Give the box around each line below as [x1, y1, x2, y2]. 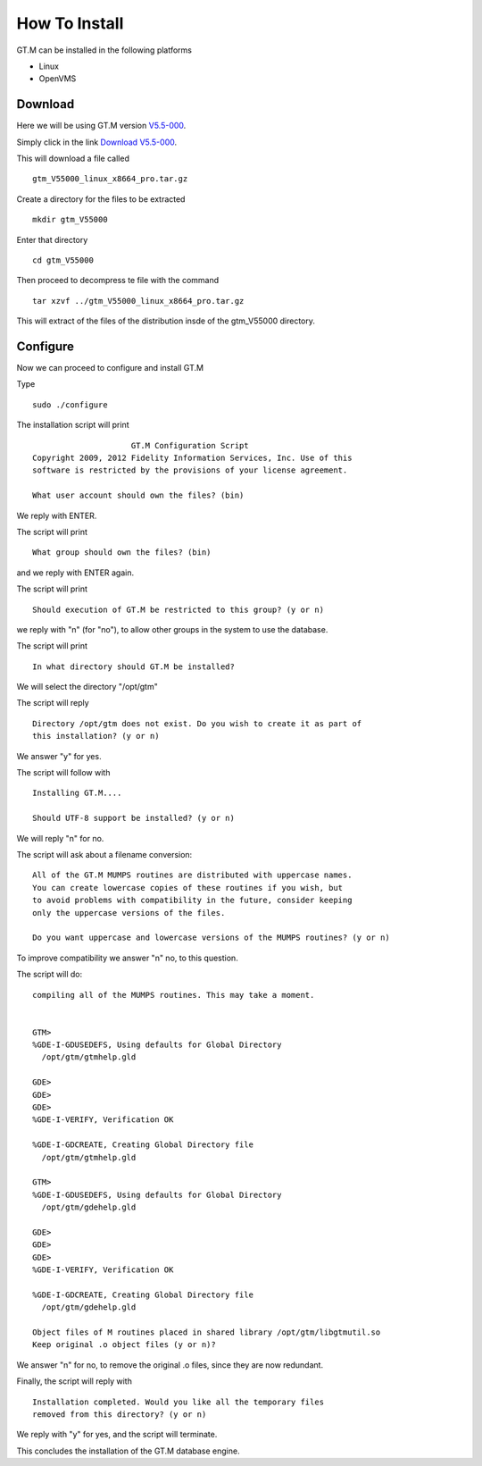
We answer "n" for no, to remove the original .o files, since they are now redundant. [16, 1359, 324, 1370]
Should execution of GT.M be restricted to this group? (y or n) [32, 604, 325, 615]
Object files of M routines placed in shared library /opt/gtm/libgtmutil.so [32, 1328, 381, 1337]
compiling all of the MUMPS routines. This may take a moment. [32, 990, 315, 1000]
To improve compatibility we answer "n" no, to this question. [16, 952, 238, 963]
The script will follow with [16, 767, 111, 778]
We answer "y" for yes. [16, 750, 102, 761]
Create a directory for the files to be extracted [16, 193, 186, 205]
